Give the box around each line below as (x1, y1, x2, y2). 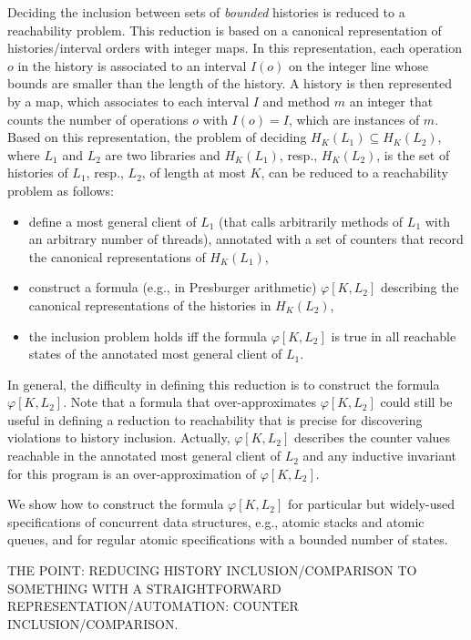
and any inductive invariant (302, 446, 456, 465)
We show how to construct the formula (7, 494, 224, 513)
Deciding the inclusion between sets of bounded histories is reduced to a (7, 3, 405, 21)
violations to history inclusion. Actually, (7, 428, 230, 447)
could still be (380, 392, 453, 411)
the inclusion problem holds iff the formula (28, 326, 267, 345)
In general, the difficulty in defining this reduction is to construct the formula (7, 374, 440, 393)
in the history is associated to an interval (17, 56, 247, 75)
